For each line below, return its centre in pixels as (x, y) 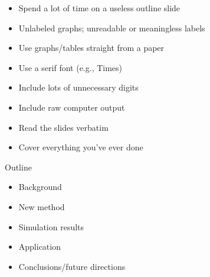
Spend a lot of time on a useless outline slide (99, 8)
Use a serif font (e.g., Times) (70, 67)
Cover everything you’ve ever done (81, 147)
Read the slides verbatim (63, 127)
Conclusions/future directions (72, 266)
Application (40, 247)
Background (40, 187)
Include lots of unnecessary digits (78, 87)
